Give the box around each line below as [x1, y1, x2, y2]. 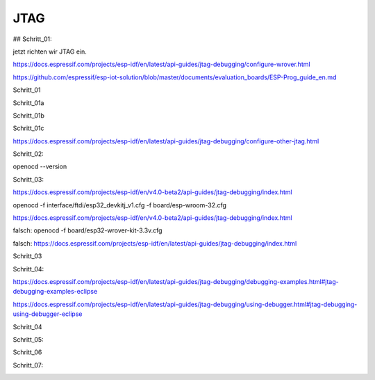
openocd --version [12, 162, 67, 171]
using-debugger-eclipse [12, 310, 83, 318]
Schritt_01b [12, 111, 45, 120]
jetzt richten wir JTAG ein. [12, 47, 87, 56]
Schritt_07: [12, 361, 44, 369]
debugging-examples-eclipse [12, 287, 98, 296]
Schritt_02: [12, 150, 44, 158]
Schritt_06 [12, 348, 42, 356]
